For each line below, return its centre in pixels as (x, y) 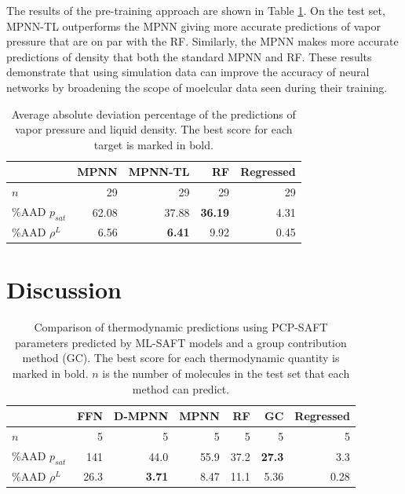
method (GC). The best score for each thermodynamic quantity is (181, 358)
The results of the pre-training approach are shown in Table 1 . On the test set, (196, 10)
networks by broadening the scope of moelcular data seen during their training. (197, 87)
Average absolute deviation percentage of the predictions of (153, 113)
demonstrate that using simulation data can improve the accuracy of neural (188, 72)
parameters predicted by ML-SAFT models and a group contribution (181, 342)
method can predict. (181, 388)
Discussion (64, 289)
